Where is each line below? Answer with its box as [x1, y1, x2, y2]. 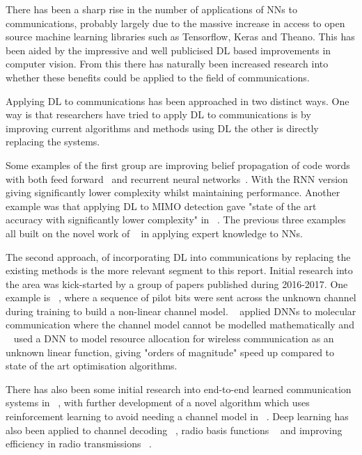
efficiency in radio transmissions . [6, 436, 152, 451]
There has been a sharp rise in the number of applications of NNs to [6, 2, 297, 16]
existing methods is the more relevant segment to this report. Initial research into [6, 263, 353, 278]
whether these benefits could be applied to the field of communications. [6, 70, 310, 84]
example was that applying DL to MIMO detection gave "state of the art [6, 198, 317, 213]
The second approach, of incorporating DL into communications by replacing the [6, 249, 351, 264]
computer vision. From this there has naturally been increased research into [6, 56, 329, 71]
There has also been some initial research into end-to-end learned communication [6, 381, 352, 396]
